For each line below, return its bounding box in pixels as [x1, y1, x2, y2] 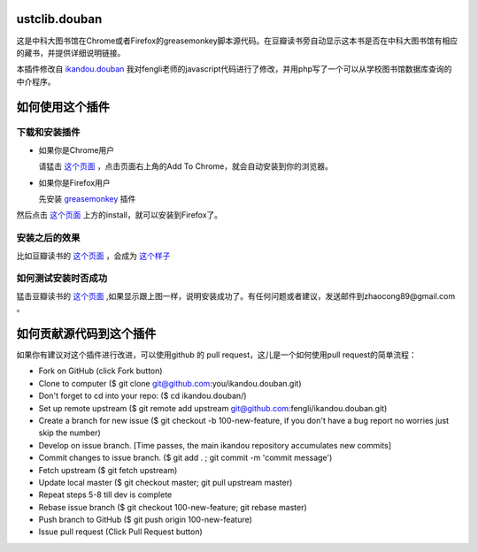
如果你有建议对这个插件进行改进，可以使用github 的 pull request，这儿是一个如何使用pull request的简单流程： [16, 349, 418, 360]
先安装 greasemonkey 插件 [38, 194, 136, 204]
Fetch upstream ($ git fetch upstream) [38, 464, 178, 475]
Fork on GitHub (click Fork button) [38, 365, 163, 376]
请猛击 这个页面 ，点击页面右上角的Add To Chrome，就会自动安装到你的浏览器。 [38, 161, 334, 172]
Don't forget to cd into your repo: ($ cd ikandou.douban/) [38, 390, 247, 402]
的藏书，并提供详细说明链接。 [16, 47, 126, 57]
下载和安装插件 [16, 126, 81, 139]
